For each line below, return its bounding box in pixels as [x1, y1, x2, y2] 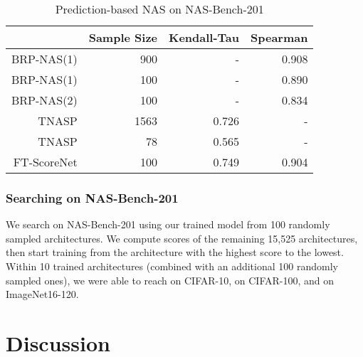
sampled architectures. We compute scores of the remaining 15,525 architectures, [6, 230, 358, 245]
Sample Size [88, 29, 158, 46]
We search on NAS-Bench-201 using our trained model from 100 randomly [6, 217, 330, 232]
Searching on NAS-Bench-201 [6, 188, 179, 206]
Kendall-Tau [169, 29, 240, 46]
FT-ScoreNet [13, 154, 78, 170]
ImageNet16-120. [6, 287, 79, 302]
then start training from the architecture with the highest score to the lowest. [6, 245, 344, 260]
